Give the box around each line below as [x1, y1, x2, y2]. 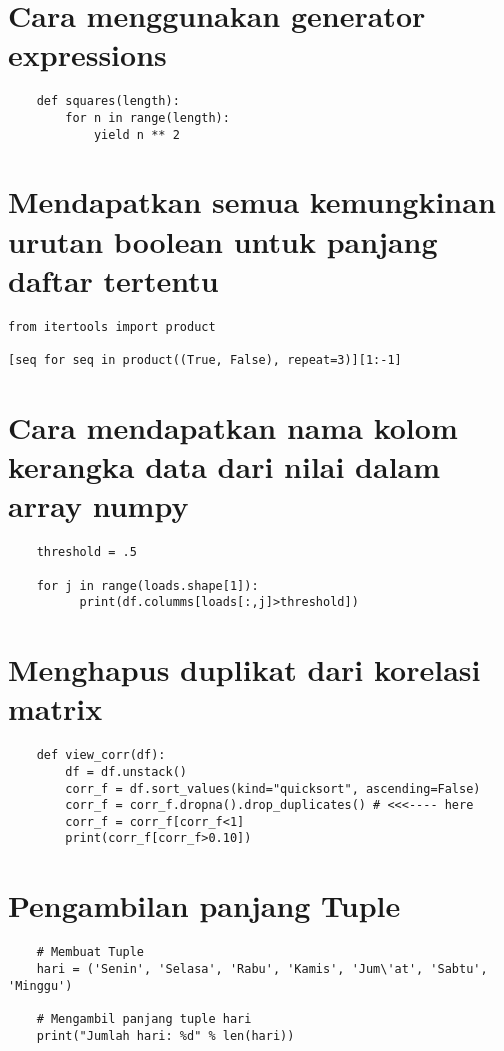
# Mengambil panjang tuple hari [36, 1011, 252, 1026]
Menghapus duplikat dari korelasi [8, 649, 481, 690]
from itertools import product [8, 319, 216, 334]
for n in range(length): [65, 110, 230, 125]
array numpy [8, 485, 189, 526]
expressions [8, 34, 167, 75]
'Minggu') [8, 978, 73, 993]
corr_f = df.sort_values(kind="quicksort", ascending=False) [65, 781, 481, 796]
